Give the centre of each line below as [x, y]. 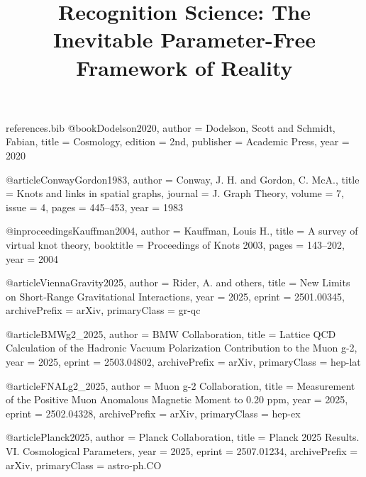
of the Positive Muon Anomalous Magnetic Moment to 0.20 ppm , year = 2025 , [177, 399]
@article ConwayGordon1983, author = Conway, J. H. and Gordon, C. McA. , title [183, 179]
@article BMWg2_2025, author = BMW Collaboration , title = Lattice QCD [171, 333]
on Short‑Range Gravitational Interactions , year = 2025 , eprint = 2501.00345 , [175, 296]
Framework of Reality [184, 67]
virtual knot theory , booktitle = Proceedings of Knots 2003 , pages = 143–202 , [175, 244]
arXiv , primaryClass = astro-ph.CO [84, 465]
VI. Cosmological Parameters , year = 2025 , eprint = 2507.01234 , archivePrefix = [182, 451]
